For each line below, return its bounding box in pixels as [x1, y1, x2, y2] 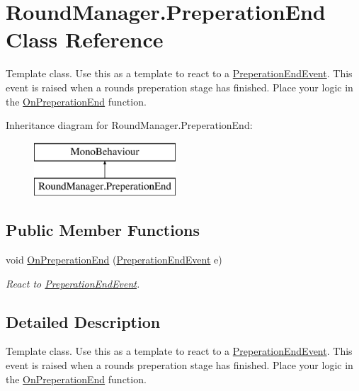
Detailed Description [6, 310, 161, 332]
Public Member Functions [6, 219, 200, 241]
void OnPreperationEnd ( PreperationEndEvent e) [6, 252, 222, 267]
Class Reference [6, 25, 164, 54]
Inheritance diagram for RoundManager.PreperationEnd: [6, 118, 253, 132]
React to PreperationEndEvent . [6, 276, 140, 290]
